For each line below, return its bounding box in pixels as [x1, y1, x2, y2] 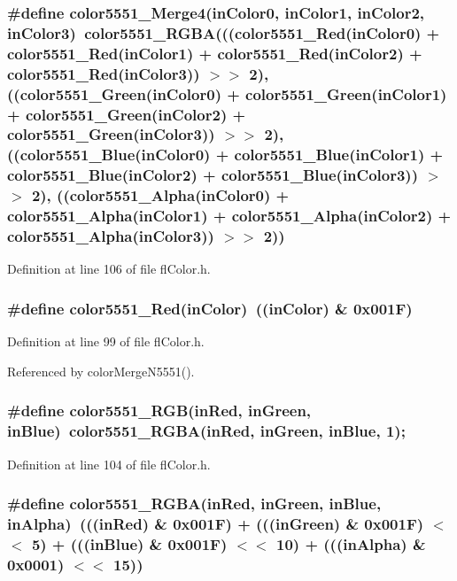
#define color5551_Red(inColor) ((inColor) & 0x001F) [7, 297, 413, 319]
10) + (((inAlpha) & [275, 532, 426, 554]
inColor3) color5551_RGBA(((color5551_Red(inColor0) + [7, 21, 440, 43]
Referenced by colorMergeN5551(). [7, 361, 195, 380]
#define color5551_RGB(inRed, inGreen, [7, 399, 312, 422]
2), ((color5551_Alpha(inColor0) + [31, 184, 290, 206]
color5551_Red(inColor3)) [7, 62, 200, 84]
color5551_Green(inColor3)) [7, 123, 215, 145]
